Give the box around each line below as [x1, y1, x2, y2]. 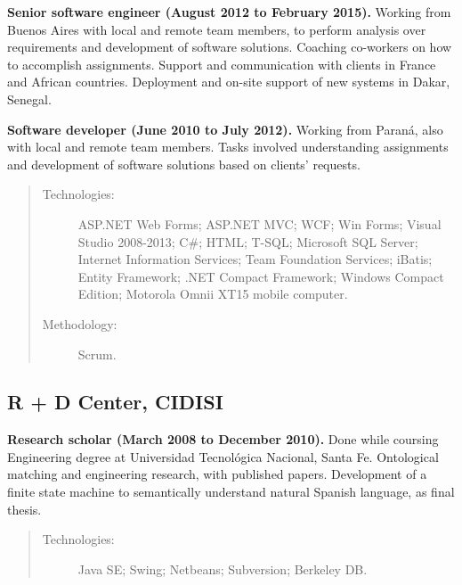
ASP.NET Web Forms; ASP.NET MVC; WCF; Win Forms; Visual [77, 214, 442, 233]
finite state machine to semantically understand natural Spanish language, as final [7, 482, 455, 501]
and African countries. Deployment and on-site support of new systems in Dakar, [7, 72, 450, 91]
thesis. [7, 499, 42, 518]
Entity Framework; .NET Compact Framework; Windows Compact [77, 267, 444, 285]
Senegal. [7, 89, 52, 108]
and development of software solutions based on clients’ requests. [7, 154, 361, 173]
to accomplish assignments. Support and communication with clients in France [7, 54, 436, 73]
